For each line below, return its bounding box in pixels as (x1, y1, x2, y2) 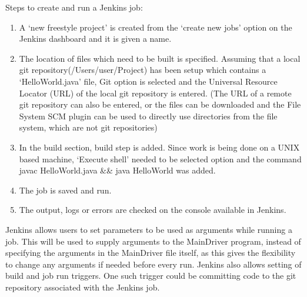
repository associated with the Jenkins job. (5, 281, 160, 293)
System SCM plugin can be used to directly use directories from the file (19, 109, 278, 122)
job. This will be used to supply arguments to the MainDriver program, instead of (5, 235, 301, 247)
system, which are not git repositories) (19, 121, 158, 134)
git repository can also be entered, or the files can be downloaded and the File (19, 98, 301, 111)
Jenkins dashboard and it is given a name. (19, 32, 172, 45)
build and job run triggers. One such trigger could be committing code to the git (5, 269, 296, 282)
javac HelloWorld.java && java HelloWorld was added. (19, 164, 216, 176)
